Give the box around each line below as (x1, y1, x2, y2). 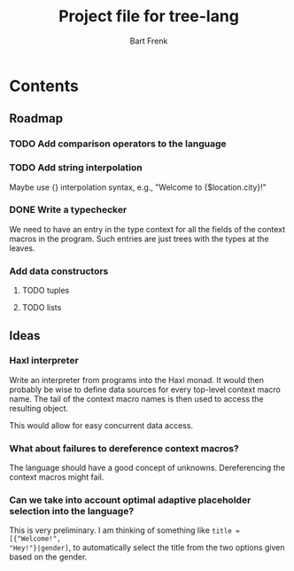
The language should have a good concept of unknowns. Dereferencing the (9, 463, 286, 473)
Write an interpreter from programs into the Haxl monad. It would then (9, 374, 264, 385)
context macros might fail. (9, 472, 104, 482)
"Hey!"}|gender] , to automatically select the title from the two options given (9, 543, 285, 553)
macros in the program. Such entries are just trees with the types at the (9, 233, 269, 244)
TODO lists (21, 302, 62, 313)
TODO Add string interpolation (9, 161, 143, 174)
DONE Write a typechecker (9, 204, 128, 216)
